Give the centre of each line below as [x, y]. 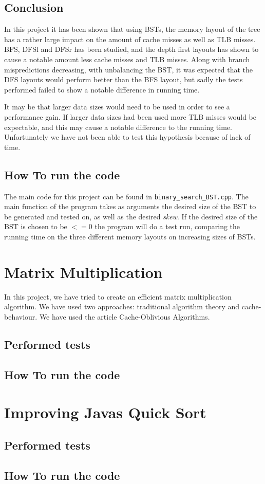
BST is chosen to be [36, 226]
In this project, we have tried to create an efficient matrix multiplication [118, 296]
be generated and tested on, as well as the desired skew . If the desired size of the [131, 216]
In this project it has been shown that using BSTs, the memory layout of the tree [132, 29]
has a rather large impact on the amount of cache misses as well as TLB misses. [130, 39]
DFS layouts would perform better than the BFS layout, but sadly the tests [124, 79]
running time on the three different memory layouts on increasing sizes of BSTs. [130, 236]
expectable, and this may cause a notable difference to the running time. [118, 127]
